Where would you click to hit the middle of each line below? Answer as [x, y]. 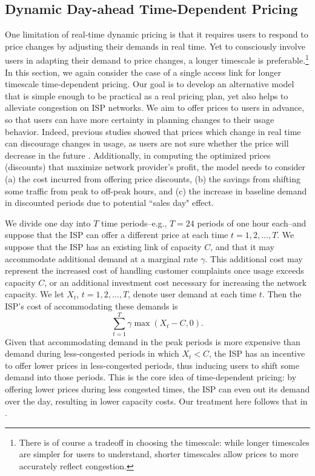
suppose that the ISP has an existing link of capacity [103, 246]
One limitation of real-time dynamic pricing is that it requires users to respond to [157, 34]
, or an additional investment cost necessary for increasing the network [175, 282]
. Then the [282, 294]
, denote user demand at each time [192, 294]
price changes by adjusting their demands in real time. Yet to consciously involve [155, 46]
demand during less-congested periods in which [92, 353]
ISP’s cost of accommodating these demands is [91, 306]
